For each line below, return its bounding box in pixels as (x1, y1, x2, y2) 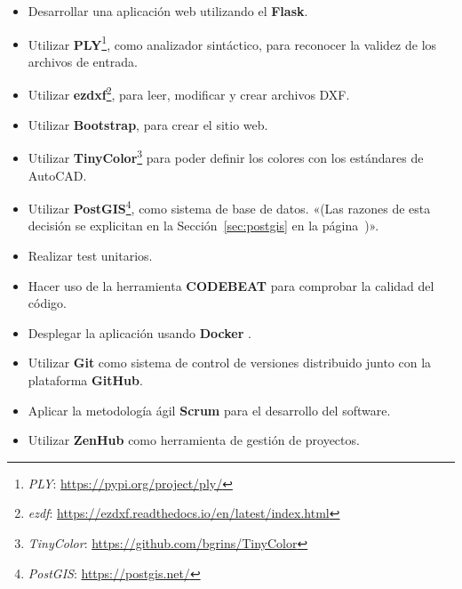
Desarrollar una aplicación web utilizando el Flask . (28, 2, 308, 20)
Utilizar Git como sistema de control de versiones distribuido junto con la (28, 353, 432, 372)
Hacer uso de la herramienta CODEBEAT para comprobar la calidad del (28, 276, 434, 294)
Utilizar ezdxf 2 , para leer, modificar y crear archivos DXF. (28, 83, 350, 104)
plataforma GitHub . (28, 370, 143, 389)
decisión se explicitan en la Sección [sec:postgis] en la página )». (28, 216, 379, 235)
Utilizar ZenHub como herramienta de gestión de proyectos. (28, 431, 360, 449)
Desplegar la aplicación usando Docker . (28, 323, 251, 342)
